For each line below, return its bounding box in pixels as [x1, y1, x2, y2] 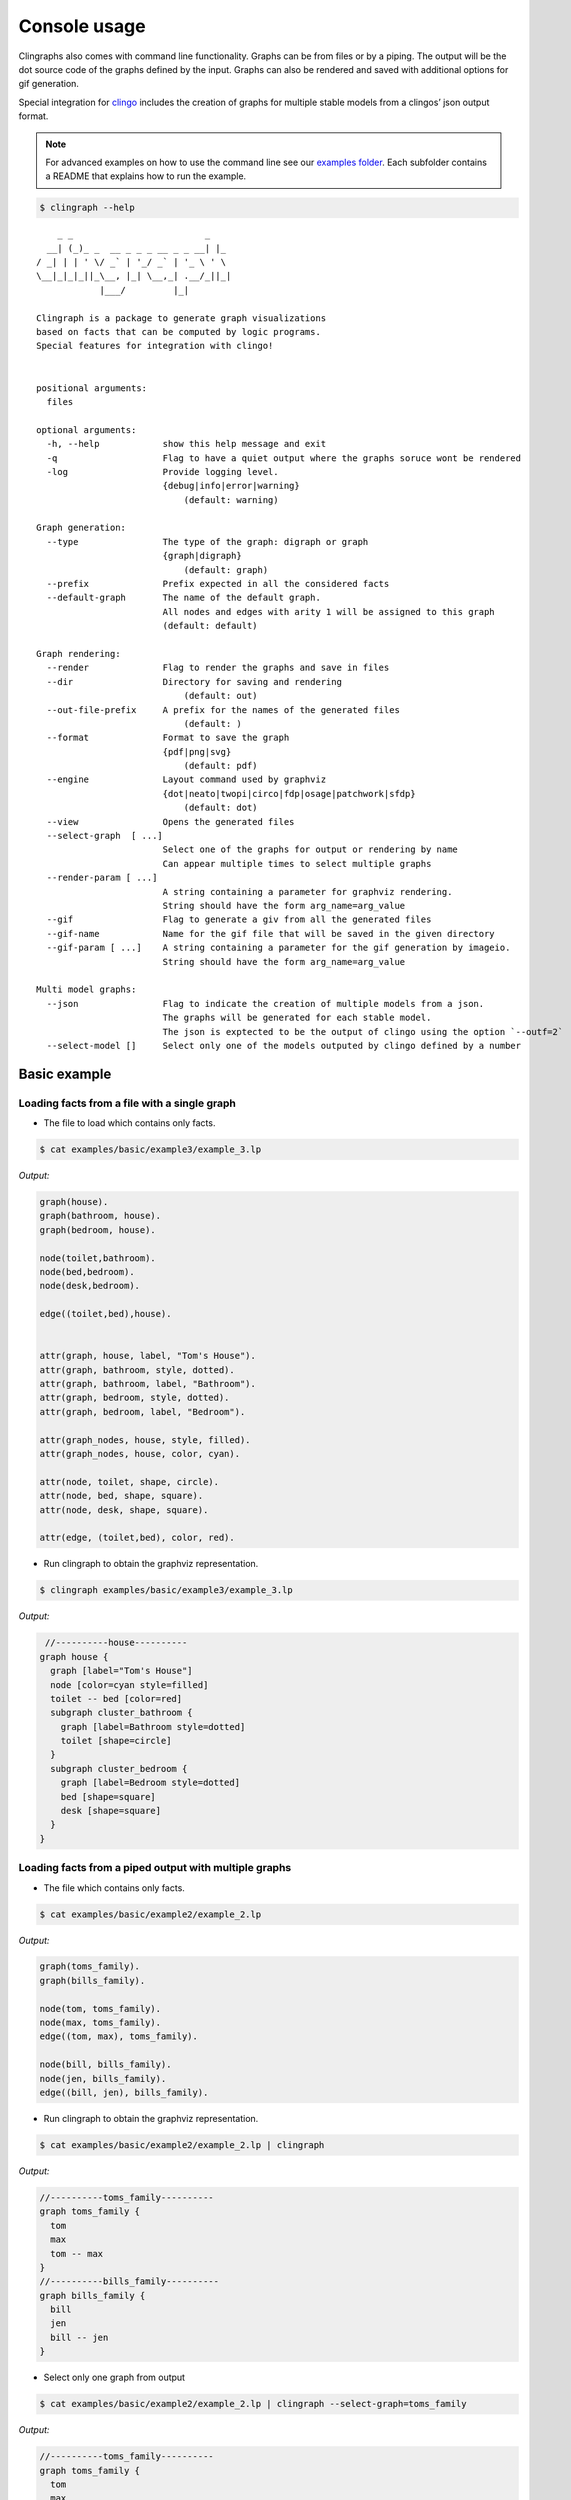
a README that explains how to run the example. [45, 170, 247, 182]
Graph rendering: [36, 648, 121, 659]
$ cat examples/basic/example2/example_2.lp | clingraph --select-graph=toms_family [39, 2398, 467, 2410]
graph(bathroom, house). [39, 1210, 162, 1222]
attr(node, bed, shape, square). [39, 1490, 204, 1502]
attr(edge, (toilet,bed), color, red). [39, 1532, 235, 1544]
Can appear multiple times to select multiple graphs [162, 858, 432, 869]
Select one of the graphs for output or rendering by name [162, 844, 459, 855]
